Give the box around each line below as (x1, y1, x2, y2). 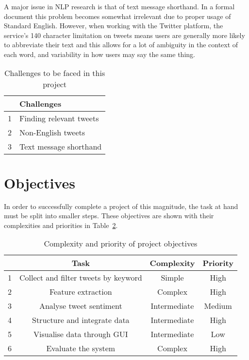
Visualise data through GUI (33, 328, 128, 340)
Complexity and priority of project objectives (44, 238, 198, 249)
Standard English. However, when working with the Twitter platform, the (4, 20, 223, 31)
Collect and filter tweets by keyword (19, 272, 142, 284)
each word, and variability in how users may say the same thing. (4, 49, 195, 59)
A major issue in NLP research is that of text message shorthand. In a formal (4, 1, 235, 11)
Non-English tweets (19, 126, 85, 138)
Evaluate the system (46, 342, 116, 354)
